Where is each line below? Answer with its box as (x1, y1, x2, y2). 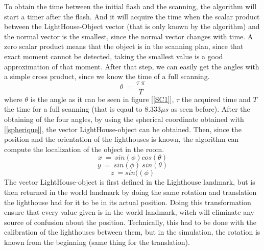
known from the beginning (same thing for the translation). (4, 236, 190, 247)
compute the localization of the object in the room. (4, 143, 164, 154)
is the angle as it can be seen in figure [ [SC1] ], (30, 93, 174, 104)
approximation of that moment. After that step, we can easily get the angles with (4, 61, 259, 71)
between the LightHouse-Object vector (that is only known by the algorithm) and (4, 21, 260, 32)
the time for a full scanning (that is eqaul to (4, 104, 142, 114)
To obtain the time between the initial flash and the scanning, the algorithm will (4, 1, 257, 11)
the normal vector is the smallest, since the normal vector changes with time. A (4, 31, 253, 41)
